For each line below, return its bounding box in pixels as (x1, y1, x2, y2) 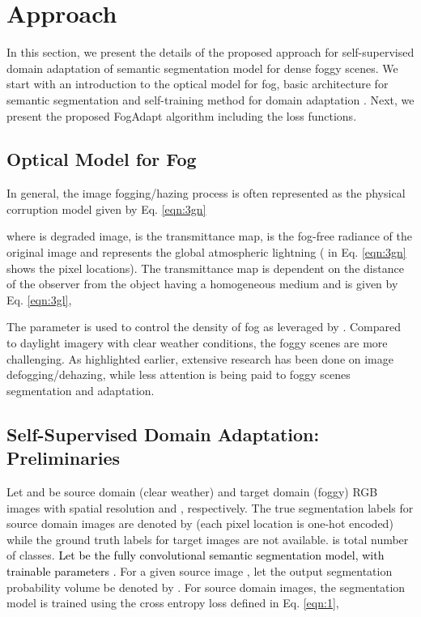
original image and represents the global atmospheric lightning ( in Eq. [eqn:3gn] (6, 244, 406, 261)
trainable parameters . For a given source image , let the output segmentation (6, 562, 393, 579)
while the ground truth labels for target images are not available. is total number (6, 530, 409, 547)
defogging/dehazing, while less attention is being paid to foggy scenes (6, 366, 351, 383)
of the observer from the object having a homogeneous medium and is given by (6, 275, 398, 292)
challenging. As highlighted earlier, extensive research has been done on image (6, 350, 393, 367)
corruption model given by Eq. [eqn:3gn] (6, 200, 206, 217)
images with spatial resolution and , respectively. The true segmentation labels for (6, 499, 414, 516)
